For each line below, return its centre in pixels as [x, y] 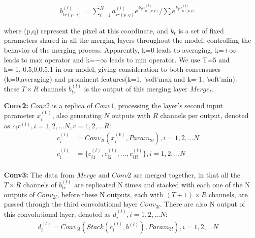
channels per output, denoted [204, 115]
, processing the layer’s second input [168, 105]
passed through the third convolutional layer [71, 204]
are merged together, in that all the [187, 174]
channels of [40, 184]
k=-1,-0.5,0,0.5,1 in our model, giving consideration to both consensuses [112, 69]
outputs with [131, 115]
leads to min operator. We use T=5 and [170, 59]
